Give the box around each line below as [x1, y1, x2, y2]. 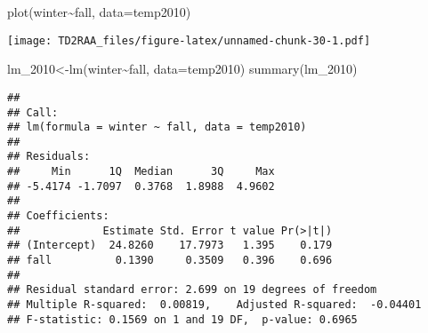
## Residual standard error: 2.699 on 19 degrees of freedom [7, 283, 377, 297]
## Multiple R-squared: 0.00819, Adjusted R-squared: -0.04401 [7, 298, 422, 312]
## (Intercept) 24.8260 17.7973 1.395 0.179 [7, 239, 333, 252]
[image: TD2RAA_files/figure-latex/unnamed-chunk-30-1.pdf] [7, 34, 371, 47]
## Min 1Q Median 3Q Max [7, 165, 275, 178]
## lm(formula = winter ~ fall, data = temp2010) [7, 121, 307, 134]
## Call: [7, 106, 59, 119]
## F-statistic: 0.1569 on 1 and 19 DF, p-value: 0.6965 [7, 313, 358, 326]
